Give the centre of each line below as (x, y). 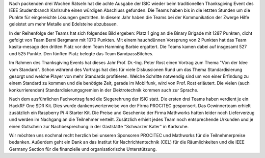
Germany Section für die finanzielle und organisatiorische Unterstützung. (83, 149)
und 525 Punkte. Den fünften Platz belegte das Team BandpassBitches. (81, 53)
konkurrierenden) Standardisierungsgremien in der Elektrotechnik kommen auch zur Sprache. (104, 90)
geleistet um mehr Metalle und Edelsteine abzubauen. (63, 24)
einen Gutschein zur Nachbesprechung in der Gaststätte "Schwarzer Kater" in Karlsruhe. (99, 126)
